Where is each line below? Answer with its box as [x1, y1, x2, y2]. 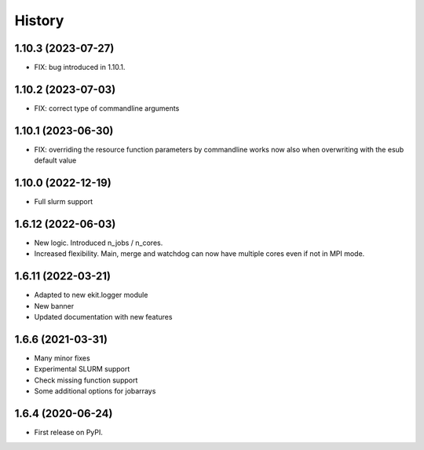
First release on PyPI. [34, 428, 104, 437]
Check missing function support [34, 375, 138, 385]
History [14, 12, 64, 29]
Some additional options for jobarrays [34, 386, 156, 396]
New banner [34, 301, 75, 310]
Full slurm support [34, 197, 93, 207]
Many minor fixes [34, 353, 90, 363]
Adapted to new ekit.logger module [34, 291, 148, 300]
